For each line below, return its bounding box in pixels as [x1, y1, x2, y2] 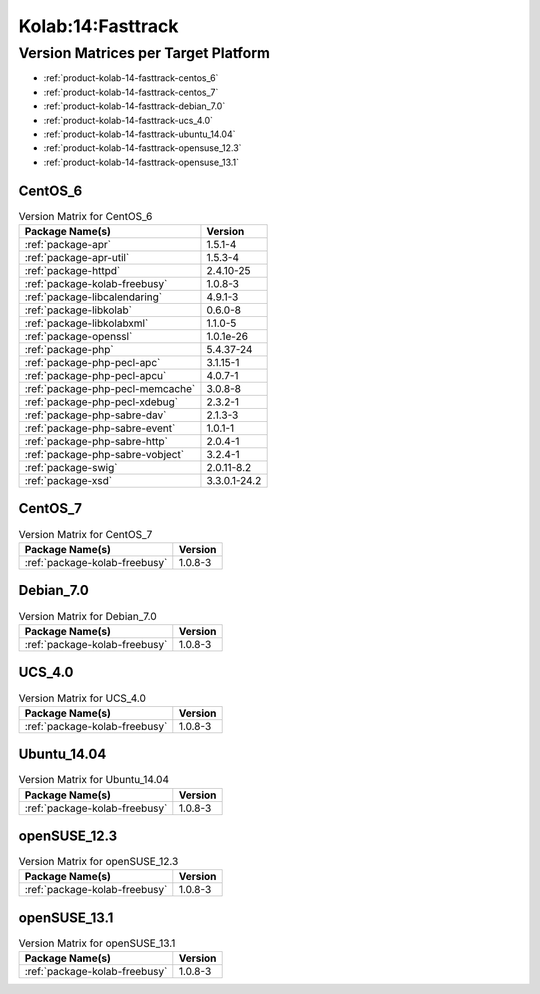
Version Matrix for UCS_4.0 [18, 691, 147, 705]
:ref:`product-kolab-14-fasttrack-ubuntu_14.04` [43, 128, 236, 140]
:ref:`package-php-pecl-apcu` [24, 369, 167, 383]
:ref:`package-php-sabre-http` [24, 435, 169, 449]
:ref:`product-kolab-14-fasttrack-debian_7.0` [43, 100, 226, 112]
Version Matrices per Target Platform [18, 44, 270, 62]
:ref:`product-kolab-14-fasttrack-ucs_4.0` [43, 114, 214, 126]
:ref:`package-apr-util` [24, 251, 130, 265]
